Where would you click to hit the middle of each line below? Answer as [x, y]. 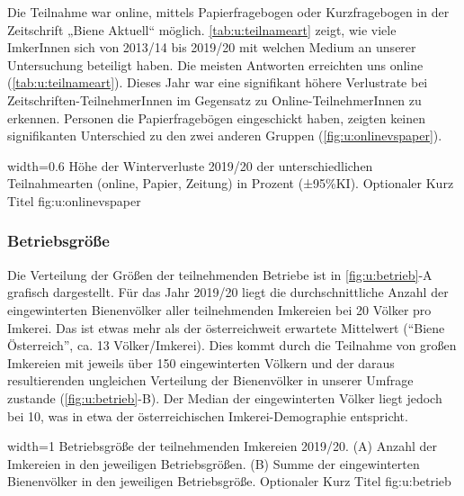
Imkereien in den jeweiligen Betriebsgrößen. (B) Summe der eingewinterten [214, 463]
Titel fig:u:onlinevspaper [74, 200]
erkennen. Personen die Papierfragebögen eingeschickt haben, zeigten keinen [217, 117]
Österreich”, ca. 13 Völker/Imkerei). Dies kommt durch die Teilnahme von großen [232, 345]
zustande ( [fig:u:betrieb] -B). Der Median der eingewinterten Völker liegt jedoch [225, 397]
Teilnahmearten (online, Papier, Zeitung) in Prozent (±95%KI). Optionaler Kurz [231, 183]
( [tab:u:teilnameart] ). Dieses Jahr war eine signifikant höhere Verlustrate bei [218, 82]
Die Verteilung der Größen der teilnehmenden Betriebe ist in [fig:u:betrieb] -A [220, 274]
